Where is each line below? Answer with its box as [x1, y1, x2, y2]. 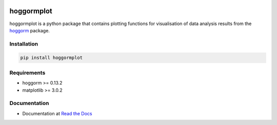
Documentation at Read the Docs [22, 110, 92, 116]
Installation [9, 40, 38, 47]
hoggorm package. [9, 27, 50, 33]
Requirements [9, 69, 46, 76]
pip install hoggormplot [20, 55, 83, 61]
